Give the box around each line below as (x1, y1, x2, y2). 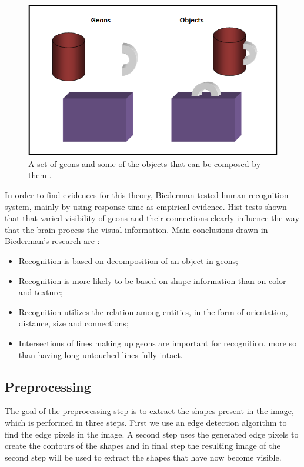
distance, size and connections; (18, 317, 129, 329)
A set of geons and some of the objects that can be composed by (28, 157, 261, 169)
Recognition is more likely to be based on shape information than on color (18, 274, 286, 286)
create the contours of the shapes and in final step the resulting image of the (5, 439, 280, 452)
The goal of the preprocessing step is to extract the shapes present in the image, (5, 405, 294, 417)
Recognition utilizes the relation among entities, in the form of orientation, (18, 305, 288, 318)
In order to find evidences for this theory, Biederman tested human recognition (5, 189, 289, 201)
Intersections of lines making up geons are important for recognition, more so (18, 336, 297, 349)
